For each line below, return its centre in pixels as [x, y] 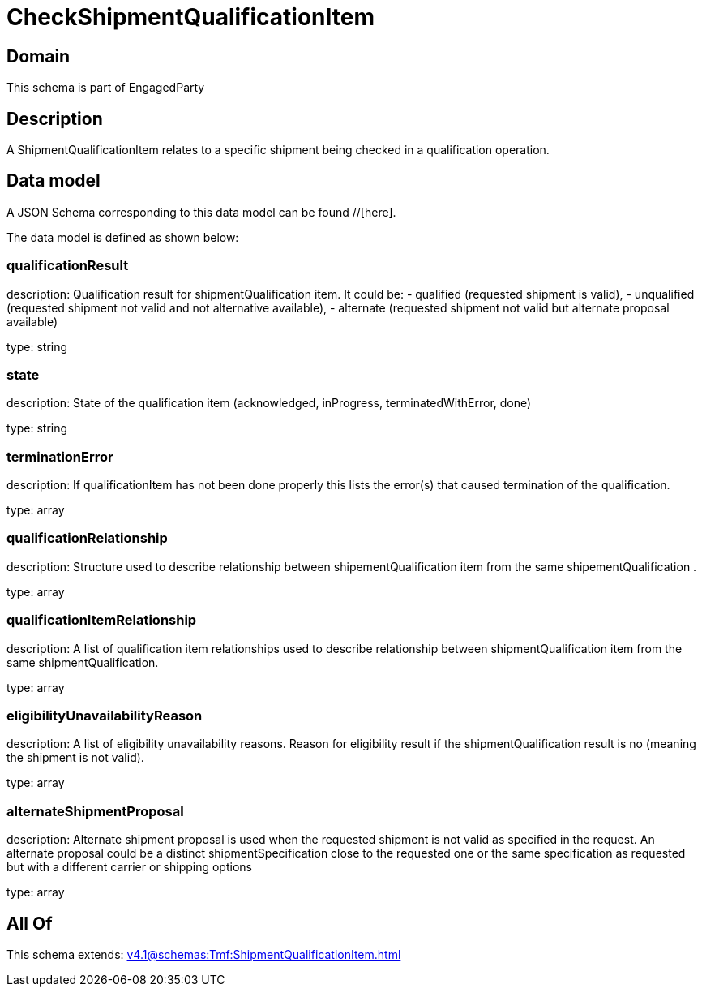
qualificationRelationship [87, 538]
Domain [39, 56]
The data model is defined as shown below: [123, 237]
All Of [30, 923]
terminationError [60, 456]
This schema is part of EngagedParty [106, 88]
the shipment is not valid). [75, 758]
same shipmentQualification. [83, 662]
